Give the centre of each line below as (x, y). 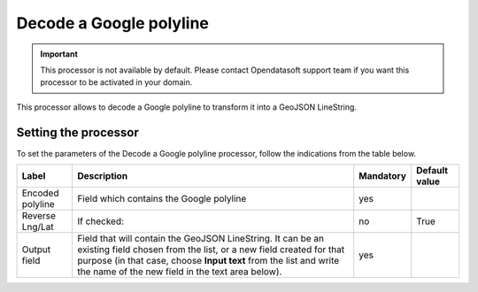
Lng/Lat (38, 227)
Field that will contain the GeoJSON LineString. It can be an (200, 239)
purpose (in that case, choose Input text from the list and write (208, 261)
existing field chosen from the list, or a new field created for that (211, 250)
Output (36, 250)
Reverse (39, 216)
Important (59, 54)
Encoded (40, 193)
